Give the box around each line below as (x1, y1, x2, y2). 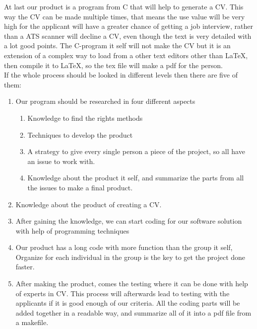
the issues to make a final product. (27, 182, 133, 192)
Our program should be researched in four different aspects (15, 96, 195, 106)
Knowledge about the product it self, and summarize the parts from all (27, 172, 244, 183)
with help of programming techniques (15, 225, 129, 236)
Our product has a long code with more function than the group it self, (15, 242, 233, 252)
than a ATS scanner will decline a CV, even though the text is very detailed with (4, 30, 252, 41)
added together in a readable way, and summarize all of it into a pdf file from (15, 307, 252, 318)
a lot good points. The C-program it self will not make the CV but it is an (4, 40, 231, 51)
